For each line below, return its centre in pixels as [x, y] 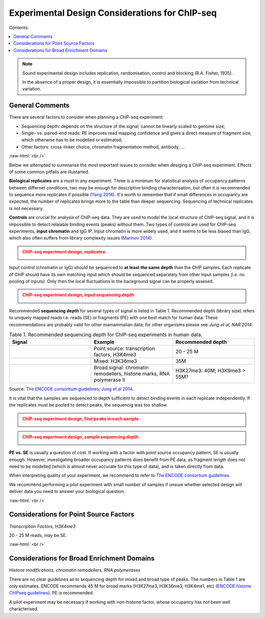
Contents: [19, 28]
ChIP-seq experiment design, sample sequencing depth [80, 437]
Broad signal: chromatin [121, 368]
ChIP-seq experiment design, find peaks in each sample [81, 419]
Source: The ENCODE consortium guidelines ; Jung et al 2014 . [71, 389]
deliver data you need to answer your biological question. [67, 492]
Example [104, 342]
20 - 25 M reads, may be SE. [38, 535]
